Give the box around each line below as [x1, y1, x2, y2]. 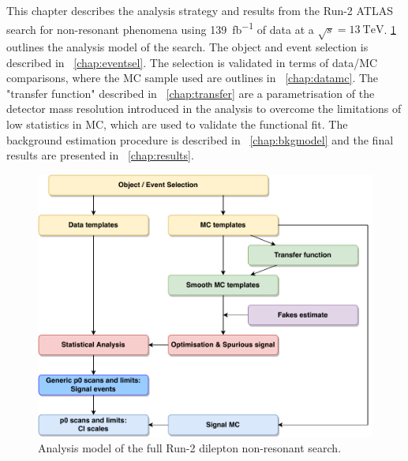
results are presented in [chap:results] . [6, 147, 194, 163]
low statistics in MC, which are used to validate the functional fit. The [6, 115, 348, 132]
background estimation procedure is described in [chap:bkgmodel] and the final [6, 131, 394, 148]
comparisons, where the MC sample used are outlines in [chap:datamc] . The [6, 69, 379, 86]
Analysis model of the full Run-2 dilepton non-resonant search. [38, 440, 342, 456]
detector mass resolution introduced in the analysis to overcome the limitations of [6, 100, 402, 117]
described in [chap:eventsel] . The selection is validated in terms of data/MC [6, 54, 378, 70]
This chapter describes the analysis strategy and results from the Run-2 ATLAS [6, 2, 394, 18]
